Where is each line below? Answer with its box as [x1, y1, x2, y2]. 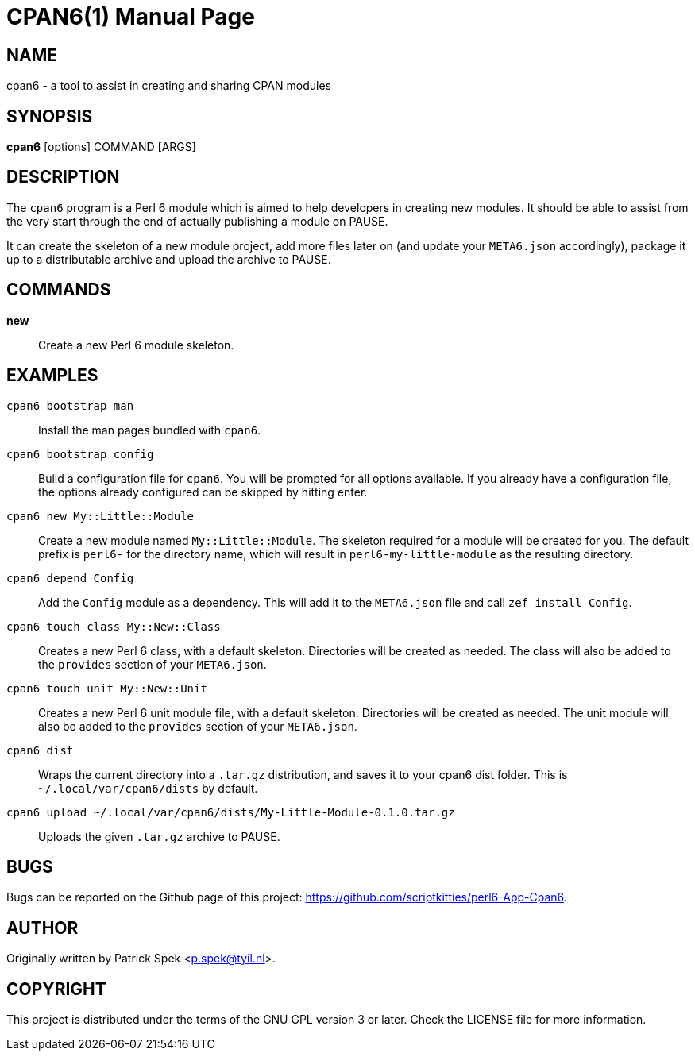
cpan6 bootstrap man [6, 399, 134, 412]
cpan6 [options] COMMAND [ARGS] [6, 140, 196, 154]
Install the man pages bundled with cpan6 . [38, 422, 261, 437]
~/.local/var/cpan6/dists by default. [38, 781, 258, 795]
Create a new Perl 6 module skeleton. [38, 338, 234, 352]
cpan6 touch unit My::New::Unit [6, 681, 207, 695]
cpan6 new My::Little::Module [6, 509, 195, 523]
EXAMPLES [6, 365, 98, 386]
